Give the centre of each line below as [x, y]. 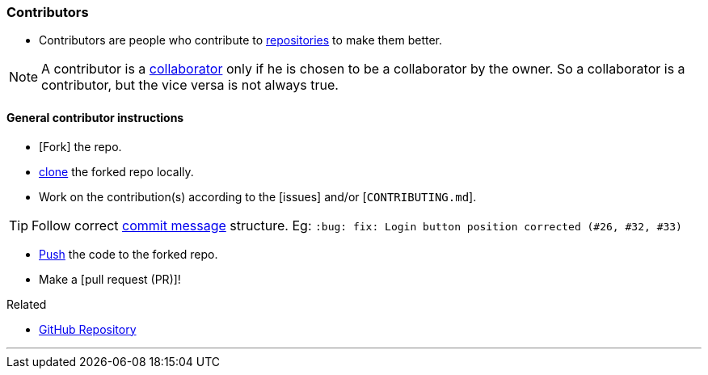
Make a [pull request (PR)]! [110, 279]
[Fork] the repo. [80, 146]
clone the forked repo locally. [116, 171]
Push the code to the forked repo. [129, 254]
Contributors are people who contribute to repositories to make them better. [241, 40]
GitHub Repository [88, 329]
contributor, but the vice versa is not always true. [190, 85]
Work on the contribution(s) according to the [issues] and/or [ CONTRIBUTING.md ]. [258, 196]
